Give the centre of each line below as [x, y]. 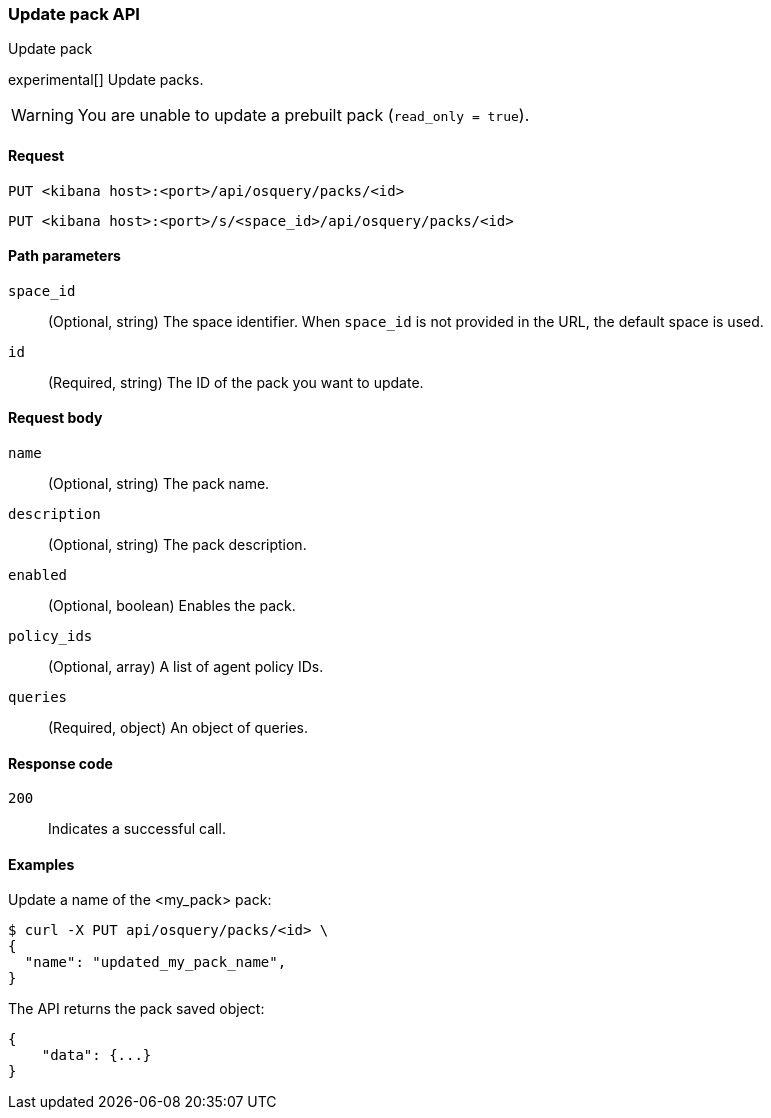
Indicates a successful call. [137, 829]
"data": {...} [96, 1055]
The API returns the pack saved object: [136, 1009]
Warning [42, 115]
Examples [41, 864]
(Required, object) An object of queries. [178, 728]
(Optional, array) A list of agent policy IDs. [186, 667]
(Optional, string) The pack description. [177, 545]
